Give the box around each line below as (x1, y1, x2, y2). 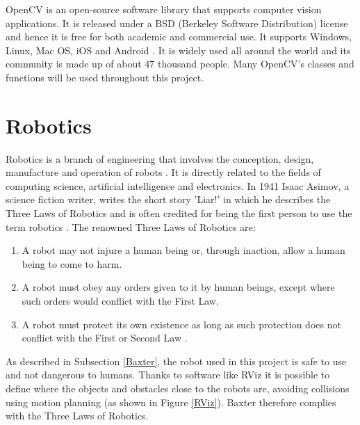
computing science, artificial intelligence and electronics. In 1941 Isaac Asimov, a (6, 178, 350, 193)
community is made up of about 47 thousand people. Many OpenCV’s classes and (6, 56, 354, 71)
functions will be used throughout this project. (6, 70, 204, 84)
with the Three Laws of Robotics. (6, 408, 149, 423)
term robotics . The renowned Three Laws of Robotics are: (6, 219, 256, 234)
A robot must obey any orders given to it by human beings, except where (22, 280, 335, 294)
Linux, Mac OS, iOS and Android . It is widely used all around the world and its (6, 42, 351, 57)
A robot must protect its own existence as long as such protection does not (22, 316, 341, 331)
